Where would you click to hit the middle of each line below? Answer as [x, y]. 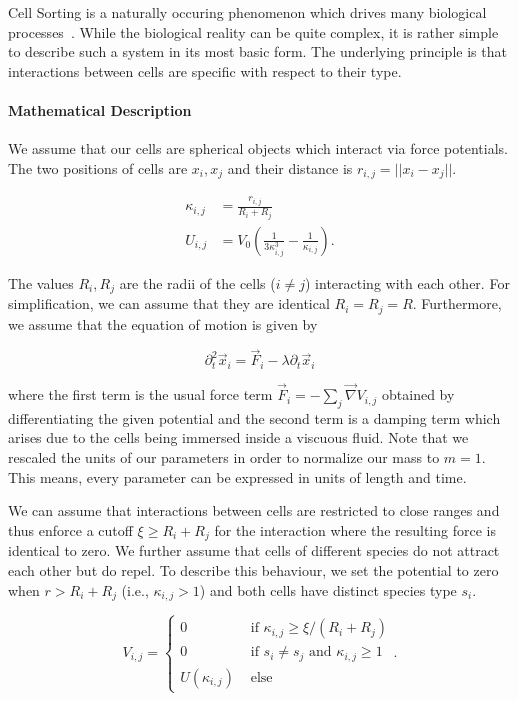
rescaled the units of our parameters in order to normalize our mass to [224, 457]
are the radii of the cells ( [197, 282]
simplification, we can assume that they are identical [169, 303]
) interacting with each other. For [407, 282]
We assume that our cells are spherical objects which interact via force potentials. [258, 148]
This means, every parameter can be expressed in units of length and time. [237, 476]
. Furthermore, [457, 303]
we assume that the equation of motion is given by [163, 323]
